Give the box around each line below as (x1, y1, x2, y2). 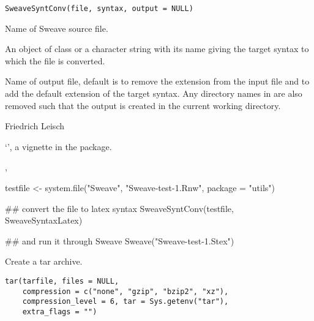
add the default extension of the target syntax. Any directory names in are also (5, 87, 302, 100)
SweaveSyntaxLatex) (5, 214, 83, 227)
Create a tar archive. (5, 255, 83, 268)
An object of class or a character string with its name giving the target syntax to (5, 42, 309, 55)
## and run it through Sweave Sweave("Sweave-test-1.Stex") (5, 234, 234, 247)
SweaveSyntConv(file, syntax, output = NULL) (5, 4, 193, 13)
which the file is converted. (5, 54, 105, 67)
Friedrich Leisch (5, 119, 64, 132)
